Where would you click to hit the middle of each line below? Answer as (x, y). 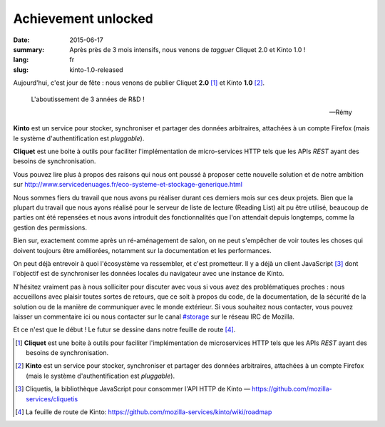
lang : (21, 60)
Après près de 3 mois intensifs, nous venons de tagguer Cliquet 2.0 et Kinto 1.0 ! (188, 49)
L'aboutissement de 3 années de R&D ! (88, 99)
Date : (21, 40)
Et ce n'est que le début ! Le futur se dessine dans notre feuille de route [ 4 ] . (124, 330)
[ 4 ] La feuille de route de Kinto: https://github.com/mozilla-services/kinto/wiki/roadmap (144, 412)
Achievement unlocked (83, 19)
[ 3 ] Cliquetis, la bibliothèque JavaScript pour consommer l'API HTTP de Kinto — (133, 389)
